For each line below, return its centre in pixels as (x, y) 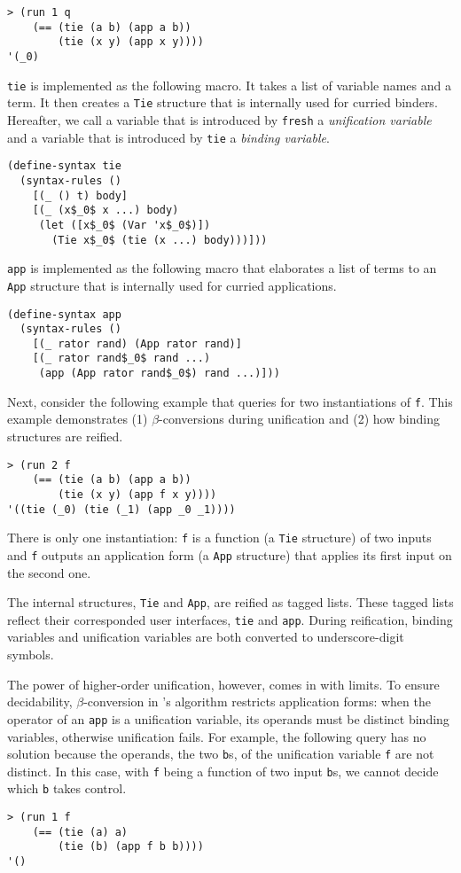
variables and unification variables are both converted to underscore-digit (206, 637)
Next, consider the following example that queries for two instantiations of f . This (230, 401)
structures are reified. (65, 436)
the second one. (49, 572)
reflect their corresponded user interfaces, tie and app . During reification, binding (230, 619)
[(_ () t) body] (80, 195)
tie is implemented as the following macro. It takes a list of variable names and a (229, 85)
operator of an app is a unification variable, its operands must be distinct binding (228, 718)
